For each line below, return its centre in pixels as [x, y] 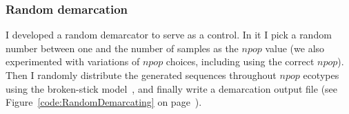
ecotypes [321, 75]
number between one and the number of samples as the [122, 48]
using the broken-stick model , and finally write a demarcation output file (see [172, 88]
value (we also [295, 48]
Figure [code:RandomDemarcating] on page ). [104, 102]
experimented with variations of [73, 61]
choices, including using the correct [240, 61]
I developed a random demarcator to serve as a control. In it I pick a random [169, 35]
